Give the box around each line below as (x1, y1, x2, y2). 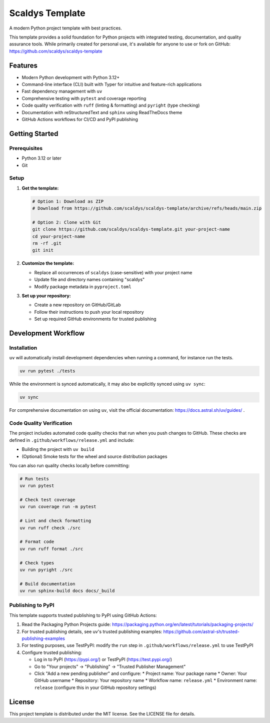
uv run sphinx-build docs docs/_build (19, 588, 115, 594)
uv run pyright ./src (19, 567, 73, 572)
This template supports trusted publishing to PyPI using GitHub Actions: (9, 612, 157, 618)
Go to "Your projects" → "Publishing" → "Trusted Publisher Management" (34, 663, 186, 669)
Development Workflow (9, 329, 85, 337)
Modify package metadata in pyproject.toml (34, 283, 132, 290)
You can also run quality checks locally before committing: (9, 462, 130, 468)
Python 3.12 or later (21, 155, 62, 161)
